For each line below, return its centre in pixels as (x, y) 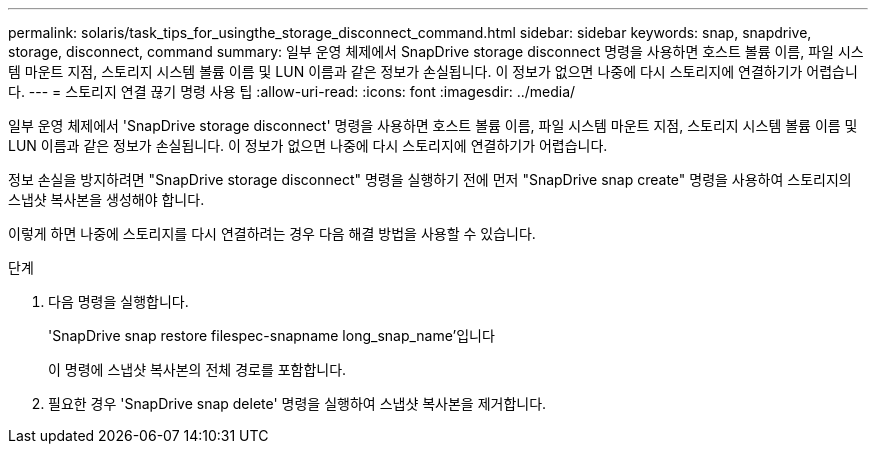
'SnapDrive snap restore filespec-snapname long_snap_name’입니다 (271, 335)
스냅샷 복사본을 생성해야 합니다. (106, 199)
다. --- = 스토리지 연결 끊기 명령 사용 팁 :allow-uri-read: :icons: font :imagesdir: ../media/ (292, 91)
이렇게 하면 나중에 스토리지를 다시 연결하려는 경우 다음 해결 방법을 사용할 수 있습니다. (272, 233)
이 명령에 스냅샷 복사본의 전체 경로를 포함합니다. (197, 369)
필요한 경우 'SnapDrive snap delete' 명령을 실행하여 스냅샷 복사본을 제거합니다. (297, 403)
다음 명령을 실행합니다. (118, 301)
